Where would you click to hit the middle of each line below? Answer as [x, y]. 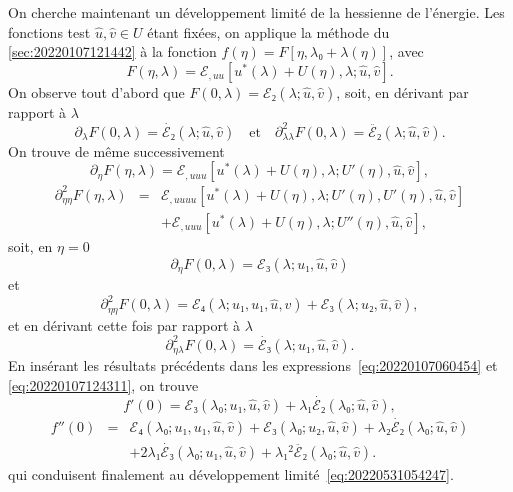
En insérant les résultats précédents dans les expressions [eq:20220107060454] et [253, 365]
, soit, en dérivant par [402, 91]
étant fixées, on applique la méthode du [268, 31]
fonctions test [49, 31]
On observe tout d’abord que [96, 91]
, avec [406, 51]
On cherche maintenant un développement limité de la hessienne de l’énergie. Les [256, 12]
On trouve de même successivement [116, 150]
